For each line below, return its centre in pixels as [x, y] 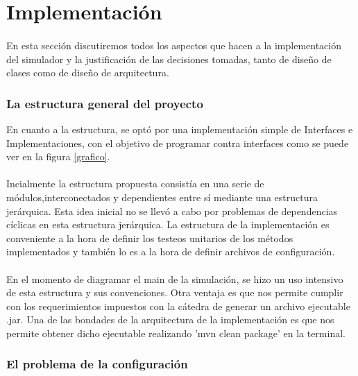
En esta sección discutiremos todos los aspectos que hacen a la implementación [174, 45]
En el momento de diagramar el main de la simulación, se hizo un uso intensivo [175, 279]
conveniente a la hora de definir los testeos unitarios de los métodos [150, 238]
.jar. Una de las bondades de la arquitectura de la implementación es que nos [170, 319]
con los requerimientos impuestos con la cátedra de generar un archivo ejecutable [178, 306]
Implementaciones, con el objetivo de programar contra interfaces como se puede [178, 143]
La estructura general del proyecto [105, 103]
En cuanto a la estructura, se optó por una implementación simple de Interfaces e [180, 129]
